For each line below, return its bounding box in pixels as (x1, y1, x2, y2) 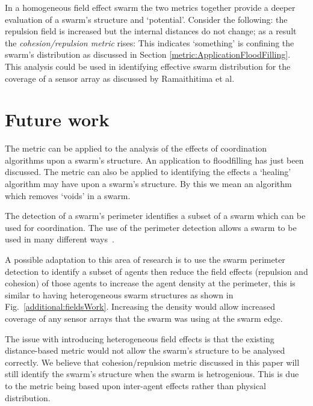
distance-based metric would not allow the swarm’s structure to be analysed (5, 344, 285, 357)
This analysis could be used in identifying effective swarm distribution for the (5, 60, 291, 72)
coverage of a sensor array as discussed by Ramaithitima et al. (5, 72, 235, 84)
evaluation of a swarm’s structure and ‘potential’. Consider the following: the (5, 13, 288, 25)
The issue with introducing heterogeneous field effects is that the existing (5, 332, 274, 345)
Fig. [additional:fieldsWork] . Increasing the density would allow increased (5, 300, 276, 313)
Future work (5, 107, 110, 132)
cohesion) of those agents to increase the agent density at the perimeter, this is (5, 277, 296, 289)
